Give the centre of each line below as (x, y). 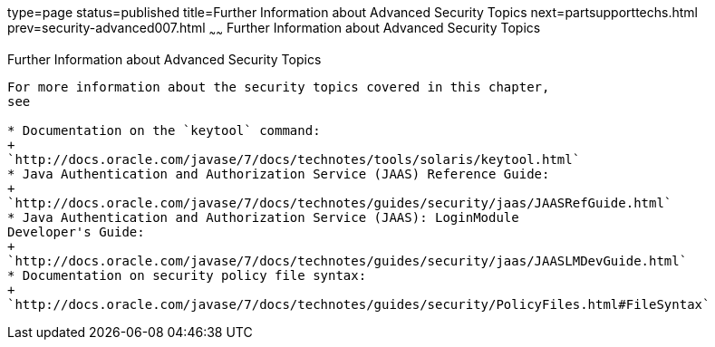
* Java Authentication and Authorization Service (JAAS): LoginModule (263, 217)
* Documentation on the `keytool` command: (164, 130)
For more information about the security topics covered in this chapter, (279, 87)
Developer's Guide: (76, 231)
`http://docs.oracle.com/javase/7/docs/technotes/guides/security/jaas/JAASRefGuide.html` (340, 202)
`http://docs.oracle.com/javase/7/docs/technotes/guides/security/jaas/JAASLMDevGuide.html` (348, 260)
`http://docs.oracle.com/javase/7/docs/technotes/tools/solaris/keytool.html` (294, 159)
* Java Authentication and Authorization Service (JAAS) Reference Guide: (279, 173)
